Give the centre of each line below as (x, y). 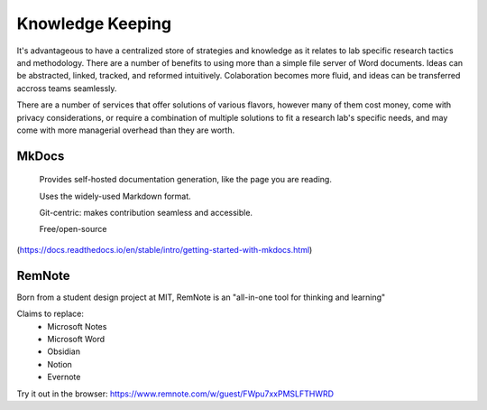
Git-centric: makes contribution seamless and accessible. (146, 213)
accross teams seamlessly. (67, 88)
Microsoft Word (76, 339)
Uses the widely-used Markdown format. (115, 196)
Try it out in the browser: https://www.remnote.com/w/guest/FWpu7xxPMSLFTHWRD (175, 394)
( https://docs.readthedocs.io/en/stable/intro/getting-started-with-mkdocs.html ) (165, 249)
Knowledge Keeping (94, 23)
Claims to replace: (51, 314)
